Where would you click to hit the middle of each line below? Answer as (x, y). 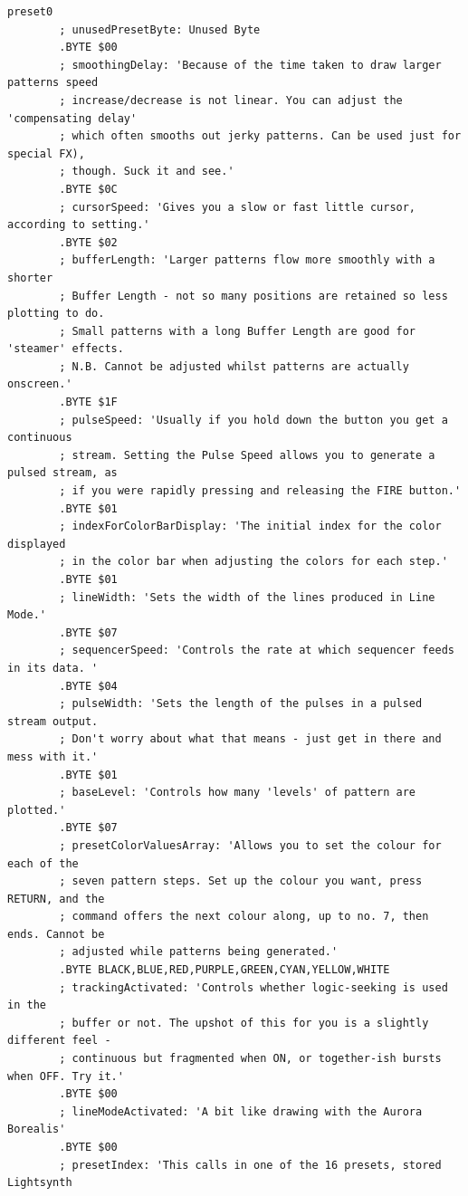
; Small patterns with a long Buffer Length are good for (238, 331)
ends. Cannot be (56, 934)
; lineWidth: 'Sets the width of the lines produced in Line (247, 597)
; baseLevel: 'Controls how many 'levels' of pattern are (238, 793)
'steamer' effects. (66, 349)
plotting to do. (56, 314)
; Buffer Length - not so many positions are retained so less (253, 296)
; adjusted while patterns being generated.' (199, 952)
